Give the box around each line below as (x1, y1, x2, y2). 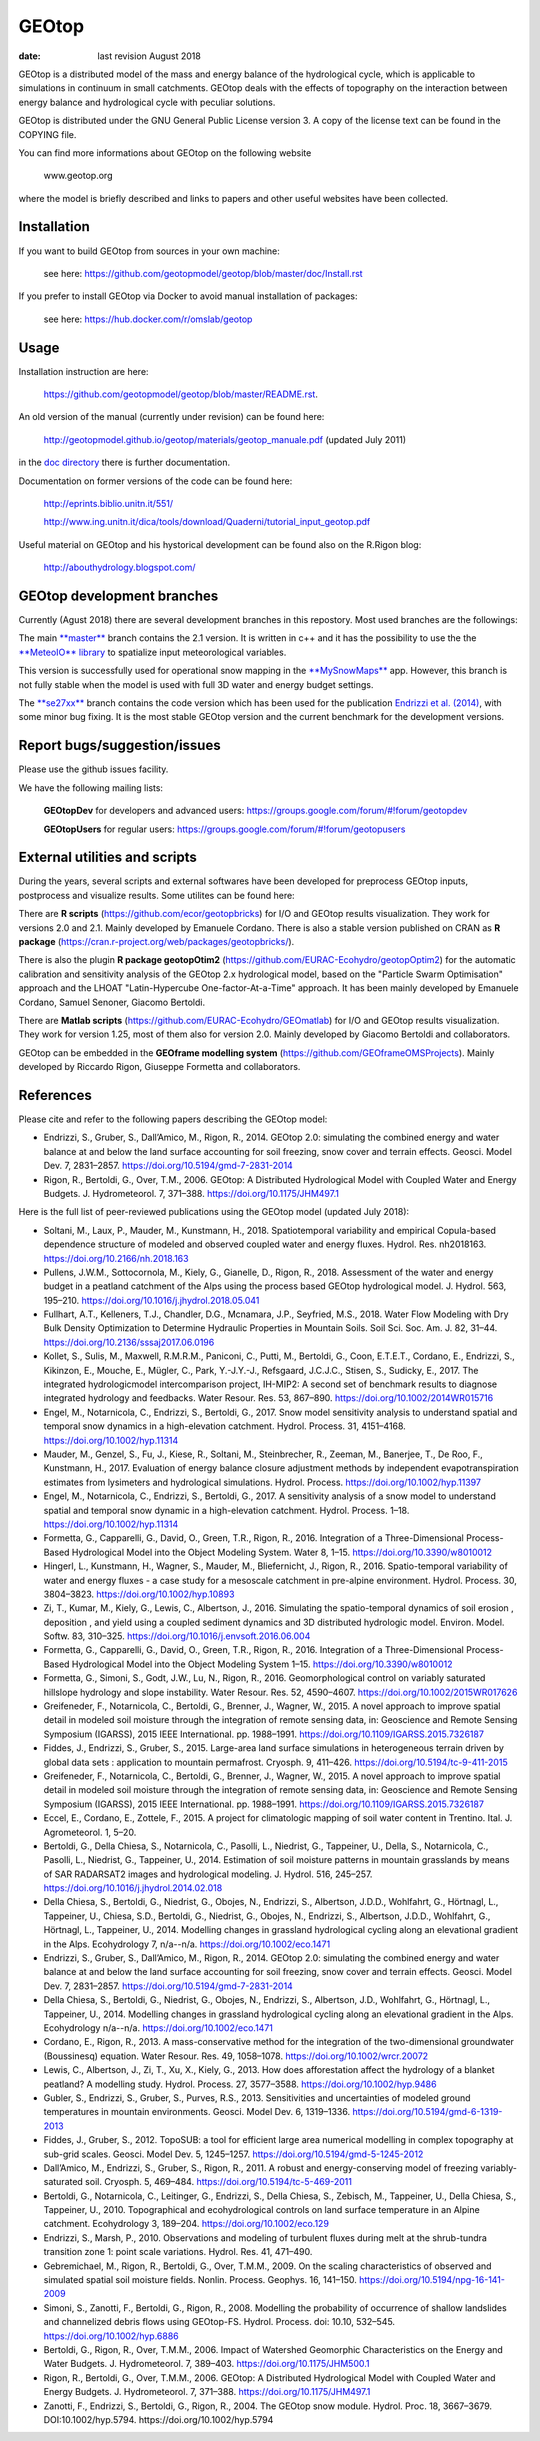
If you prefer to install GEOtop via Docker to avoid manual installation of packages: (18, 290, 359, 302)
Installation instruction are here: (18, 365, 149, 377)
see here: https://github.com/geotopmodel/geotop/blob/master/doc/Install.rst (43, 267, 364, 279)
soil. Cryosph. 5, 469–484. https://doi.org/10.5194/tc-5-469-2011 (85, 2176, 352, 2188)
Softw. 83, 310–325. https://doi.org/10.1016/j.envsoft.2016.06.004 (43, 1630, 311, 1642)
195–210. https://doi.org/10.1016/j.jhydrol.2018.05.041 (43, 1294, 260, 1306)
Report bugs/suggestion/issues (18, 737, 221, 754)
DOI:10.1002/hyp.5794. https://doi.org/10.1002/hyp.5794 (43, 2413, 274, 2425)
